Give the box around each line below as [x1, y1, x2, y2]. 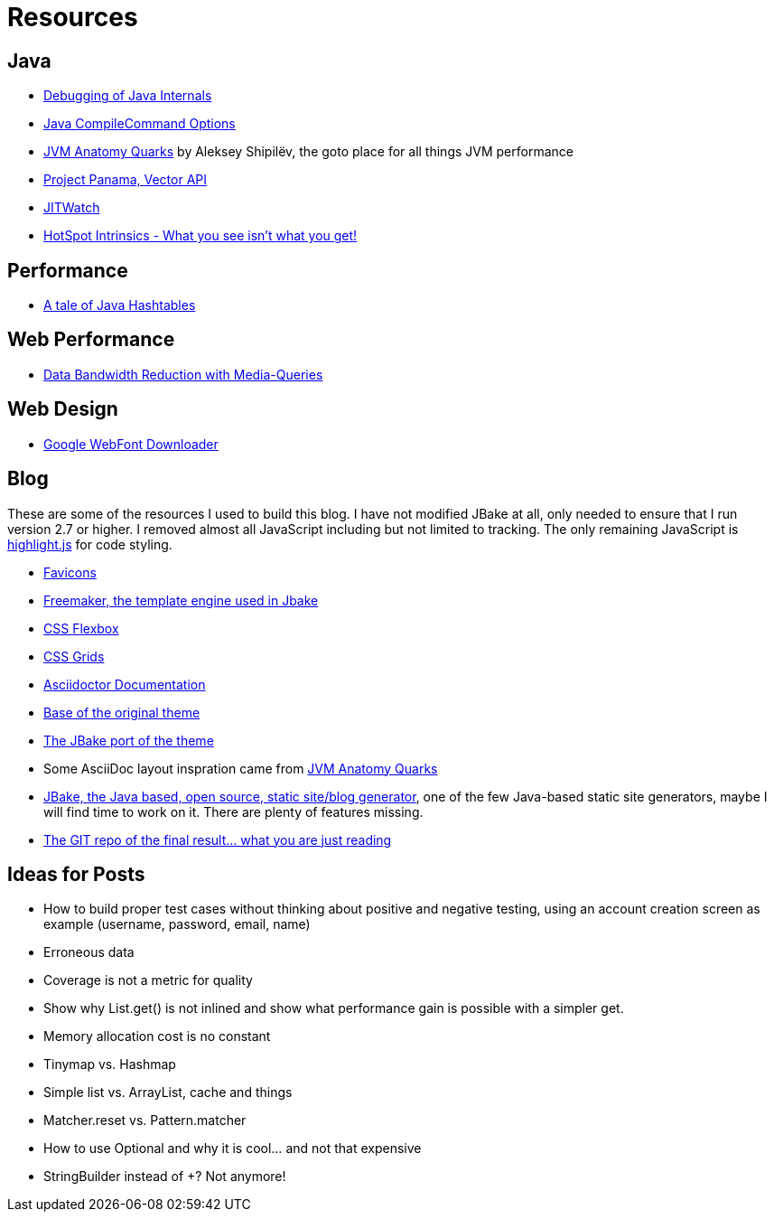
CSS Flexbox [43, 620, 119, 636]
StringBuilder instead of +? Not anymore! [43, 1168, 286, 1185]
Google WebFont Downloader [43, 436, 219, 452]
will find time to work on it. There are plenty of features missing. [43, 803, 424, 820]
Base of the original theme [43, 704, 200, 720]
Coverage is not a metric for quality [43, 972, 253, 989]
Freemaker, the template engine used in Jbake [43, 592, 319, 608]
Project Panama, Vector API [43, 172, 207, 188]
